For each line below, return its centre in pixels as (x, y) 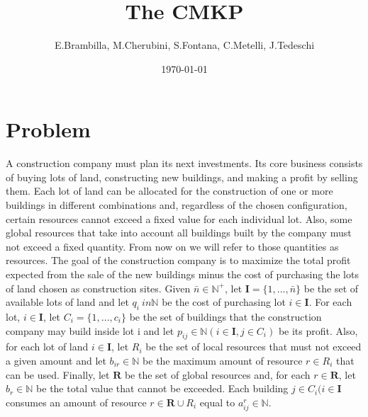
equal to (217, 402)
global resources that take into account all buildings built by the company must (179, 233)
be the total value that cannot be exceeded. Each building (162, 388)
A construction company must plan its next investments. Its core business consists (184, 163)
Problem (48, 129)
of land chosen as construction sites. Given (98, 288)
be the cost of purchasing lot (224, 302)
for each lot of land (47, 347)
